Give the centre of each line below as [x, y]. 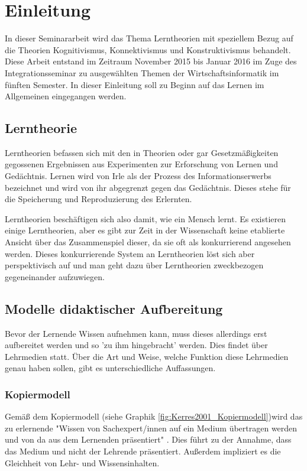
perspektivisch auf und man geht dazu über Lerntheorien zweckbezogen [134, 265]
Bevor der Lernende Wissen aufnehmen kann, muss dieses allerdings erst [136, 333]
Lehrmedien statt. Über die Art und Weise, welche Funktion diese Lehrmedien [147, 356]
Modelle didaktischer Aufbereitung [114, 308]
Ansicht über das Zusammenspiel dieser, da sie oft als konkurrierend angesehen [148, 242]
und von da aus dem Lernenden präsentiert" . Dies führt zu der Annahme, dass [148, 439]
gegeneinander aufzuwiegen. [55, 276]
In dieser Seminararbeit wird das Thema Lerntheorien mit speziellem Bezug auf [149, 38]
